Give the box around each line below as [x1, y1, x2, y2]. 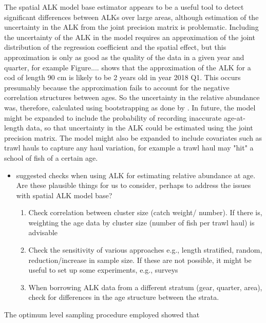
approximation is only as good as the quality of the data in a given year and [4, 51, 244, 62]
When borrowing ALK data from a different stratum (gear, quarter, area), [28, 281, 262, 292]
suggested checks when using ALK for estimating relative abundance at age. [16, 169, 256, 180]
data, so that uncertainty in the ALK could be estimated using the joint [26, 122, 253, 133]
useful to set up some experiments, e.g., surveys [28, 264, 178, 275]
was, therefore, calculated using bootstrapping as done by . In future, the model [4, 102, 256, 112]
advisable [28, 227, 58, 238]
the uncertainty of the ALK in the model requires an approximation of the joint [4, 31, 255, 42]
